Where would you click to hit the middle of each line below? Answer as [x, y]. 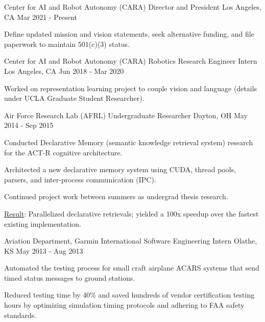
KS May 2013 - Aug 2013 [44, 250]
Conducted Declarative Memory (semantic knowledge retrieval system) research [129, 142]
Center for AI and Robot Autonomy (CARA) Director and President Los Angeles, [133, 7]
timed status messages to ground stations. [70, 277]
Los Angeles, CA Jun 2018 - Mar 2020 [64, 71]
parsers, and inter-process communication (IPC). [80, 179]
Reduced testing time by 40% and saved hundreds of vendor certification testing [129, 295]
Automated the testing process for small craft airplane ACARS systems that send [132, 268]
